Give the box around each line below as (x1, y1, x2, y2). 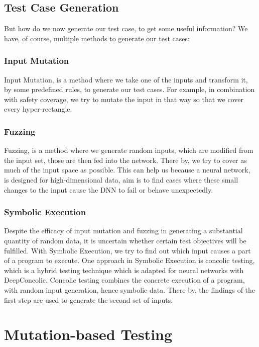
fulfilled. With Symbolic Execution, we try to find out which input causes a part (4, 245, 251, 255)
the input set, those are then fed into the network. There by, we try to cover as (4, 154, 247, 165)
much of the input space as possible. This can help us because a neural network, (4, 164, 250, 175)
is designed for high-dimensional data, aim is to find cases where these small (4, 174, 238, 185)
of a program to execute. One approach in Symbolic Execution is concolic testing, (4, 255, 255, 266)
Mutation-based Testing (4, 324, 173, 344)
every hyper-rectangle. (4, 104, 72, 114)
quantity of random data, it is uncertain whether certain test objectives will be (4, 235, 246, 245)
